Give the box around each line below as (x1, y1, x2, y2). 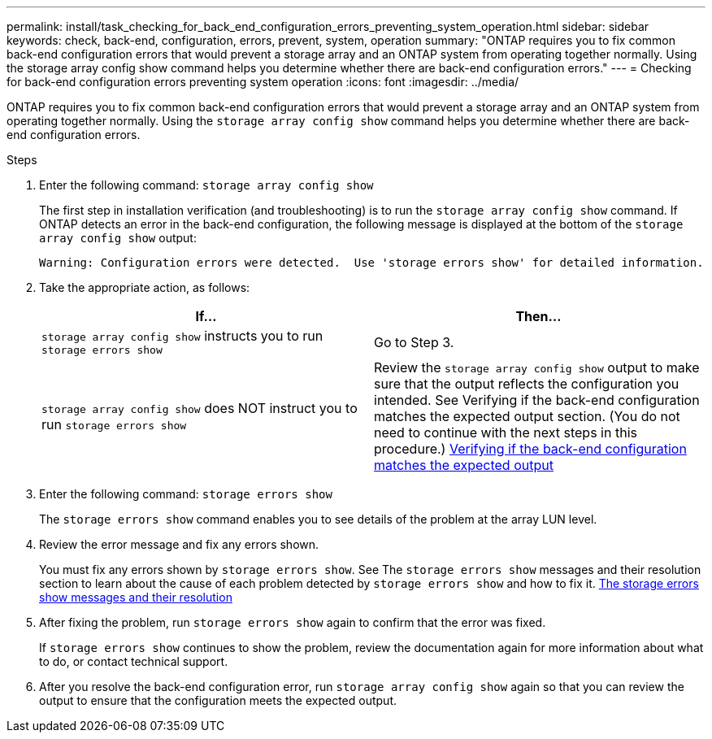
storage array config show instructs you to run (41, 328, 323, 344)
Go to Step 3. (374, 333, 454, 350)
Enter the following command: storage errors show (39, 487, 332, 501)
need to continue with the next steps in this (374, 424, 637, 441)
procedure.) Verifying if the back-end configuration (374, 441, 687, 457)
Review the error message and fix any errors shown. (39, 537, 319, 551)
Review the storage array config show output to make (374, 359, 700, 376)
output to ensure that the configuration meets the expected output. (39, 693, 397, 707)
